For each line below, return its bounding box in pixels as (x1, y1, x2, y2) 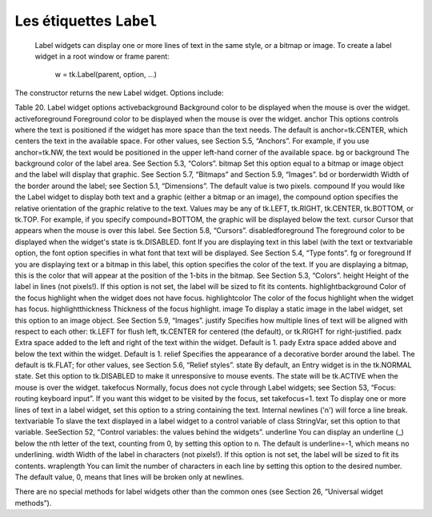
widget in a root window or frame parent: (34, 51, 170, 61)
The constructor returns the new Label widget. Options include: (14, 88, 224, 98)
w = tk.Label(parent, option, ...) (54, 70, 158, 79)
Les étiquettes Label (14, 12, 158, 30)
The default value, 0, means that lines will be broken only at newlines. (14, 472, 244, 482)
